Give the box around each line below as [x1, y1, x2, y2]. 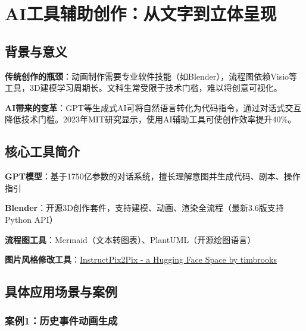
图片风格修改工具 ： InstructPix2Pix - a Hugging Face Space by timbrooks [5, 253, 277, 266]
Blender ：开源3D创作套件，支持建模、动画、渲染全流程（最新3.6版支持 [5, 201, 284, 214]
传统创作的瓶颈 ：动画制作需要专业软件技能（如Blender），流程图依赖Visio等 [5, 70, 298, 82]
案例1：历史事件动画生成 [5, 313, 118, 328]
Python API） [5, 213, 58, 225]
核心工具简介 [5, 142, 80, 160]
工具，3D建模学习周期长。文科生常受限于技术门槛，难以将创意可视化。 [5, 81, 282, 94]
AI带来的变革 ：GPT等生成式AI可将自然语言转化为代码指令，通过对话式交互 [5, 101, 302, 114]
